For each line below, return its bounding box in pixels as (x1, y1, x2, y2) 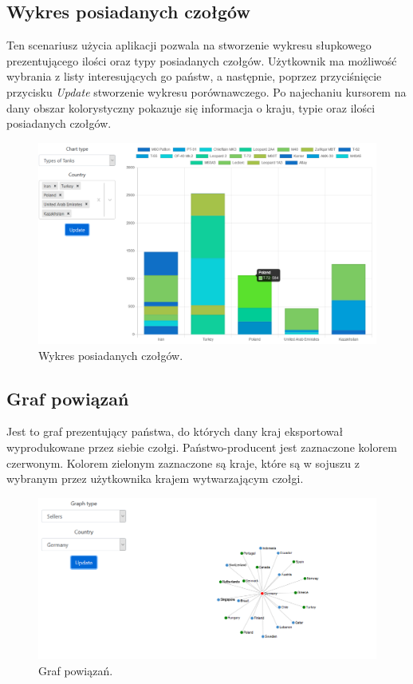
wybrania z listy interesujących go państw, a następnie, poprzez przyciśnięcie (6, 68, 382, 85)
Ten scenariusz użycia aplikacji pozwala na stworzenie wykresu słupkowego (6, 37, 372, 53)
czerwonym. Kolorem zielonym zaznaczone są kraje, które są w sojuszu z (6, 454, 360, 471)
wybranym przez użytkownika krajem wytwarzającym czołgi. (6, 470, 304, 487)
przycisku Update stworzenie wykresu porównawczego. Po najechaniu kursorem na (6, 83, 407, 100)
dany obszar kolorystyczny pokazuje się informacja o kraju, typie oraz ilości (6, 99, 376, 116)
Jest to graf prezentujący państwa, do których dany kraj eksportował (6, 423, 344, 440)
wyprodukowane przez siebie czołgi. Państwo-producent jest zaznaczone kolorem (6, 438, 397, 455)
